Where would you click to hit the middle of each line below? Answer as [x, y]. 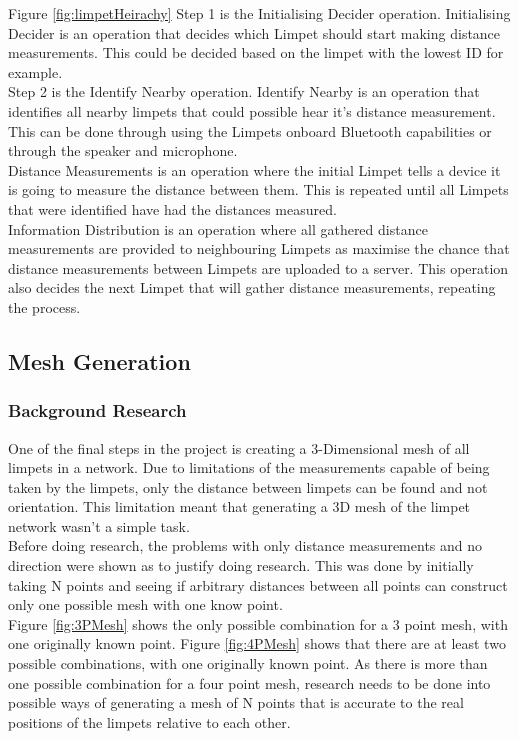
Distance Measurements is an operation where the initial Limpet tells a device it [254, 169]
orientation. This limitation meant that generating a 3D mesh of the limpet [239, 506]
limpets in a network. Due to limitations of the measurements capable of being [249, 467]
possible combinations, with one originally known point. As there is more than [248, 663]
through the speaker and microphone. [123, 150]
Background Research [97, 410]
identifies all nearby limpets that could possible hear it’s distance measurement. [252, 110]
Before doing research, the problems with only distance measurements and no [245, 545]
